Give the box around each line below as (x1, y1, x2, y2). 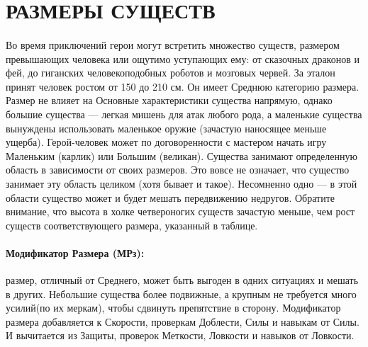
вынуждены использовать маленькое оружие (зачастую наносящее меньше (6, 120, 327, 135)
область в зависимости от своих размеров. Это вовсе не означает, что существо (6, 162, 350, 177)
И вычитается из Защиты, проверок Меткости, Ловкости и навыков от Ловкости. (6, 328, 355, 343)
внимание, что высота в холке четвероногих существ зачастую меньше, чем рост (6, 204, 355, 219)
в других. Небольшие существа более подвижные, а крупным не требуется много (6, 286, 357, 301)
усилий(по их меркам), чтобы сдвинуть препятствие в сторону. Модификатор (6, 300, 341, 315)
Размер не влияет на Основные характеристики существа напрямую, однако (6, 93, 333, 108)
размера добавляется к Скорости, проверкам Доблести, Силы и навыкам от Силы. (6, 314, 359, 329)
